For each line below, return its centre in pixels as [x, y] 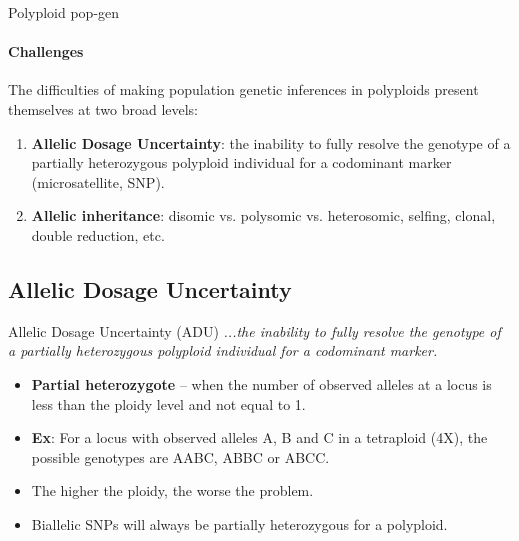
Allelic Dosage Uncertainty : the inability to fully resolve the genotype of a [271, 142]
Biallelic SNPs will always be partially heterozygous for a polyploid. [239, 523]
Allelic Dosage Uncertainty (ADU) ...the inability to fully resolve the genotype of [254, 330]
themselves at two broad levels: [103, 108]
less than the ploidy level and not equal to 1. [168, 403]
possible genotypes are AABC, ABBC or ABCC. [180, 456]
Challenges [46, 51]
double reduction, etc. [98, 234]
